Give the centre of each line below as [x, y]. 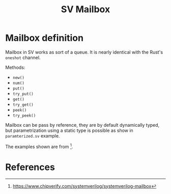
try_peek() [24, 116]
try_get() [23, 105]
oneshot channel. [23, 58]
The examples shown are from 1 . [39, 146]
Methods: [15, 67]
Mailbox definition [45, 38]
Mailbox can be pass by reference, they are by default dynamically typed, [82, 125]
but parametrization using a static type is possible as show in [69, 130]
